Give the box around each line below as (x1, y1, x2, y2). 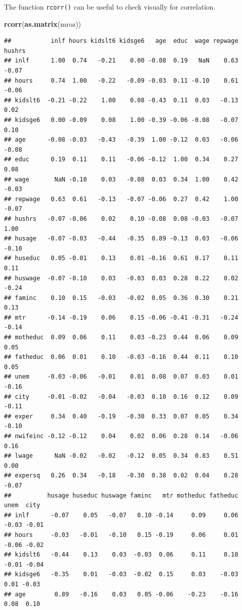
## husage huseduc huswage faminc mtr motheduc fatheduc (4, 492, 238, 499)
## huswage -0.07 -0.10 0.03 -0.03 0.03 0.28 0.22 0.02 (4, 274, 238, 282)
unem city (4, 502, 40, 509)
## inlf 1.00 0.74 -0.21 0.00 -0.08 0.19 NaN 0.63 (4, 57, 238, 65)
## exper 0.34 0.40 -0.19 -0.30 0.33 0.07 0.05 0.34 (4, 412, 238, 420)
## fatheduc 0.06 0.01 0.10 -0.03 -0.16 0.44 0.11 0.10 (4, 353, 238, 361)
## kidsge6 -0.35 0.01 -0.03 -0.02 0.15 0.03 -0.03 (4, 571, 238, 578)
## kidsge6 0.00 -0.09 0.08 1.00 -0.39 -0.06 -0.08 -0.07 (4, 116, 238, 124)
